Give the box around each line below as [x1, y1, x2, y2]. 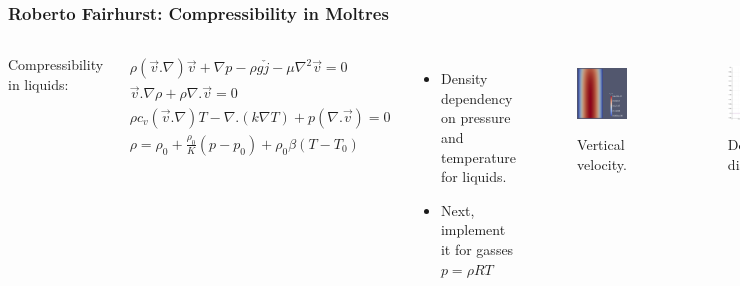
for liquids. [440, 166, 507, 187]
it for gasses [440, 238, 514, 259]
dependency [440, 87, 513, 108]
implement [440, 219, 506, 240]
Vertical [577, 134, 625, 155]
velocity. [577, 153, 627, 174]
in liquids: [8, 73, 69, 94]
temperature [440, 146, 517, 167]
